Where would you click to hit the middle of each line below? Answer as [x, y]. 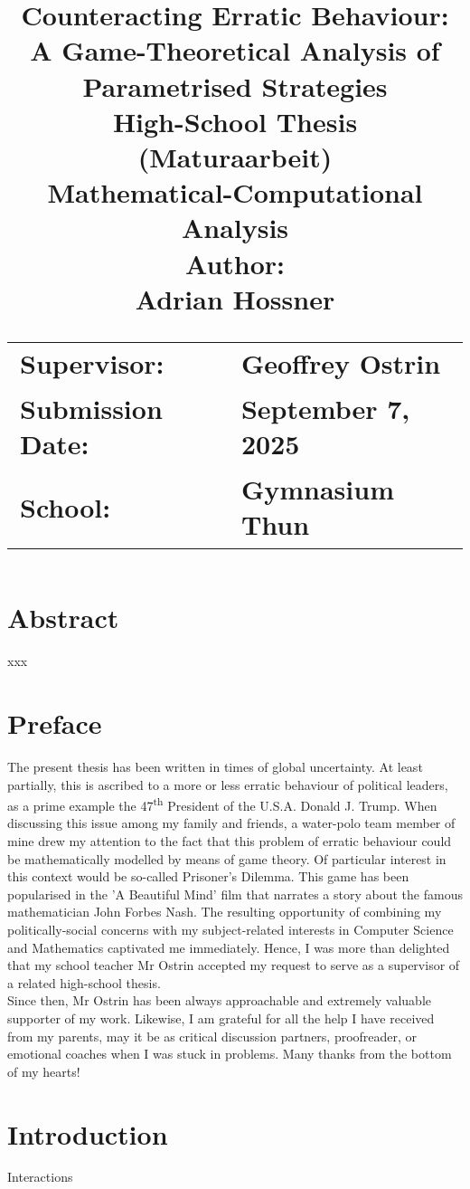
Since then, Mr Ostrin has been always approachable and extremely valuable [220, 1000]
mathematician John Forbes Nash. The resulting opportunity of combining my [225, 912]
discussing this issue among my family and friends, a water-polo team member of [231, 823]
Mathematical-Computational [235, 192]
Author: [235, 263]
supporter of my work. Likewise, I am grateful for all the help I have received [221, 1018]
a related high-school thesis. [84, 982]
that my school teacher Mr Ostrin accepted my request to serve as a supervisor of [234, 965]
